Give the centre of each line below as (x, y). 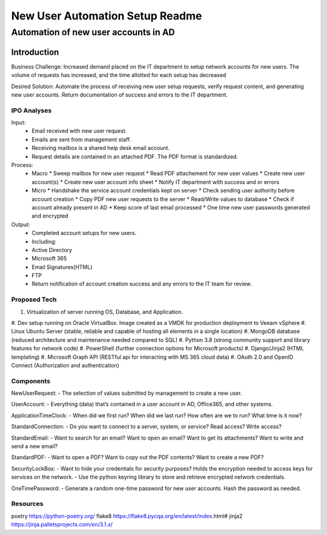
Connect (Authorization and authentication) (65, 365)
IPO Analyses (31, 111)
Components (31, 381)
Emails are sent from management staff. (81, 139)
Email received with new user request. (79, 131)
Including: (44, 241)
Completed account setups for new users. (84, 233)
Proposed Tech (34, 299)
